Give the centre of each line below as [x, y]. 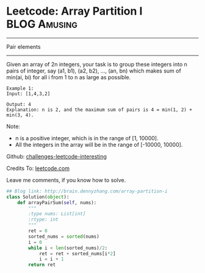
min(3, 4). [20, 115]
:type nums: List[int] [57, 214]
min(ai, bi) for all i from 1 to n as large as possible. [69, 77]
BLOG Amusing [42, 24]
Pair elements [23, 46]
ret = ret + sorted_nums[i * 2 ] [77, 253]
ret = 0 [38, 231]
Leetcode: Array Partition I [74, 11]
